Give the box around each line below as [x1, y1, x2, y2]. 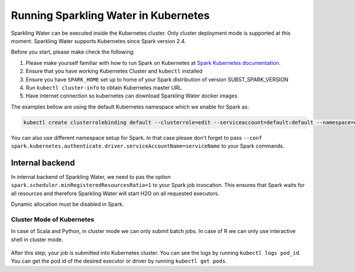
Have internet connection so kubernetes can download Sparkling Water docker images [25, 92, 238, 100]
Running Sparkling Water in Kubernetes [11, 9, 210, 22]
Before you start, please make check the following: [11, 48, 135, 55]
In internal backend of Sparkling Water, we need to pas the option [11, 173, 171, 180]
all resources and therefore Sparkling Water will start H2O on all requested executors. [11, 189, 220, 197]
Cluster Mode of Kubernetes [11, 215, 95, 224]
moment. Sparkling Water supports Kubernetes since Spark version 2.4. [11, 37, 186, 44]
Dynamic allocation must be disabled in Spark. [11, 201, 124, 208]
